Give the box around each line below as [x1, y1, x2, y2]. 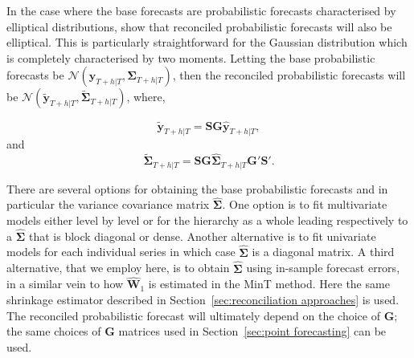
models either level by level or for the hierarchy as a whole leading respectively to [6, 212, 408, 229]
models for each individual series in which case [6, 243, 236, 260]
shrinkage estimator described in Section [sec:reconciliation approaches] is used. [6, 291, 400, 307]
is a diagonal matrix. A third [252, 243, 395, 260]
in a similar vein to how [6, 275, 124, 292]
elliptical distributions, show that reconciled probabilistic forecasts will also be [6, 18, 392, 35]
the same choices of [6, 323, 101, 340]
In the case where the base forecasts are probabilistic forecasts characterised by [6, 2, 396, 18]
